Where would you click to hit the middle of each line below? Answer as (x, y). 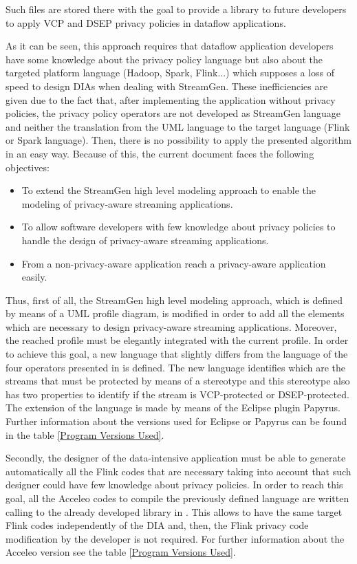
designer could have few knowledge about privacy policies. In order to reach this (174, 485)
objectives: (28, 167)
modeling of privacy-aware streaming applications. (127, 203)
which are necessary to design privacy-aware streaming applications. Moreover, (171, 326)
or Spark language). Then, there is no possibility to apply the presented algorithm (178, 140)
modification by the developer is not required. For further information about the (175, 538)
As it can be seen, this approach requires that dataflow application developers (170, 46)
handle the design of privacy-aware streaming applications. (145, 240)
